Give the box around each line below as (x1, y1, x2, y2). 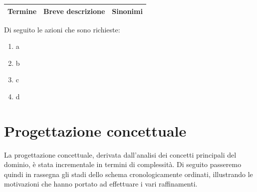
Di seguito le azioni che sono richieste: (4, 24, 120, 34)
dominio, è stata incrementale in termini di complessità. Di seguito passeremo (4, 159, 242, 170)
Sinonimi (112, 5, 143, 16)
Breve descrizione (43, 5, 105, 16)
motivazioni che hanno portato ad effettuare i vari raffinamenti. (4, 179, 198, 189)
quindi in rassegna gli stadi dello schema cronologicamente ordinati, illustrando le (4, 169, 253, 179)
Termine (7, 5, 37, 16)
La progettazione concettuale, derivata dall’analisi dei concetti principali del (4, 149, 237, 160)
